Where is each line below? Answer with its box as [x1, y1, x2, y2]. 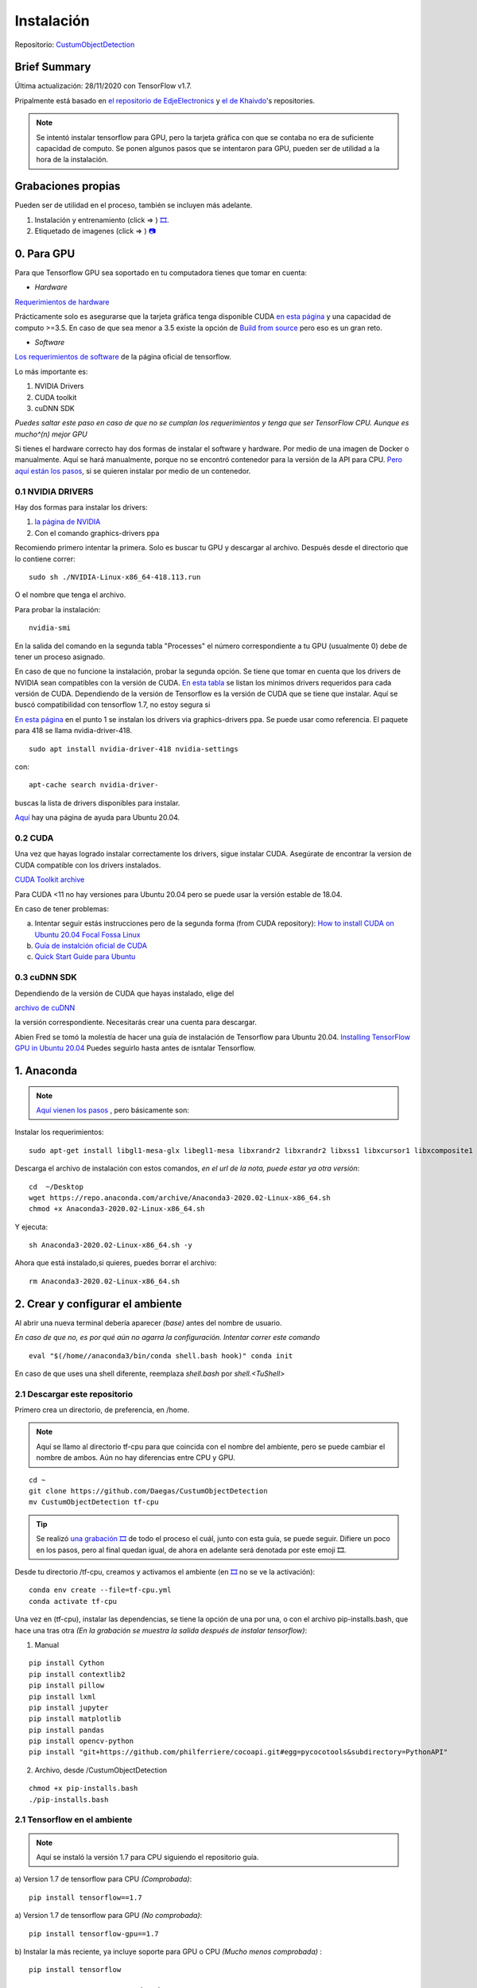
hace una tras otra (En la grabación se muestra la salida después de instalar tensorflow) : [14, 1625, 308, 1635]
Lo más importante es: [14, 367, 88, 376]
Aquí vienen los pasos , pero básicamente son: [36, 1105, 190, 1115]
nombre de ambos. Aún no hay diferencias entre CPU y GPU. [36, 1453, 236, 1462]
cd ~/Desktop [29, 1182, 83, 1191]
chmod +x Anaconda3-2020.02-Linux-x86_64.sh [29, 1205, 206, 1213]
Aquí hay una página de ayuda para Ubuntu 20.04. [14, 813, 180, 822]
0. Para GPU [14, 247, 76, 260]
